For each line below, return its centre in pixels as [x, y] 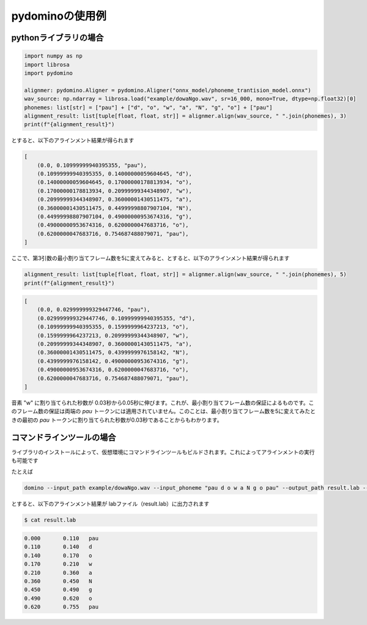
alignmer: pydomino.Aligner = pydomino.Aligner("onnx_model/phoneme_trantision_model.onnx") [168, 90]
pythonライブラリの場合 [57, 38]
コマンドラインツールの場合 [64, 437]
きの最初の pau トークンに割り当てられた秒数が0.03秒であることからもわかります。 [117, 420]
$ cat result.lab [50, 520]
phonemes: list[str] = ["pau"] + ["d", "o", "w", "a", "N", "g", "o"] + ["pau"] [148, 107]
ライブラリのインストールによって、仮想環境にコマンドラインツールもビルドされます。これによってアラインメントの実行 [163, 452]
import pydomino [49, 73]
